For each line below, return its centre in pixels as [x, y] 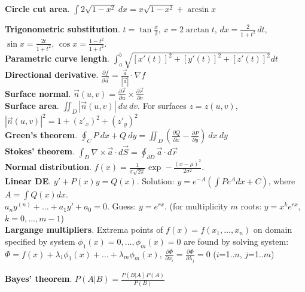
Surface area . [32, 106]
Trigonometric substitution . [62, 29]
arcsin [198, 10]
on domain [273, 229]
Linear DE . [28, 181]
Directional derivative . [52, 74]
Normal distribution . [48, 167]
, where [282, 181]
